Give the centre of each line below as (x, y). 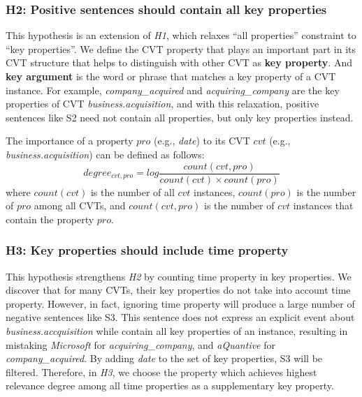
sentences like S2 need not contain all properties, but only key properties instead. (180, 117)
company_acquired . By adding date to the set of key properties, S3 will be (164, 358)
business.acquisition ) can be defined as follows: (105, 154)
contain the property (50, 219)
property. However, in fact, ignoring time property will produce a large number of (180, 303)
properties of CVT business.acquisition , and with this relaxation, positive (162, 104)
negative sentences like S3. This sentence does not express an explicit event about (180, 317)
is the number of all (132, 192)
